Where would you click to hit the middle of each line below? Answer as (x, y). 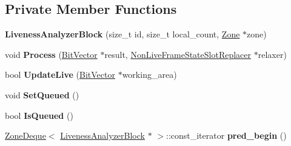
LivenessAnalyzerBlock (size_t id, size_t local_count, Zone (122, 34)
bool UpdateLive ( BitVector (60, 75)
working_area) (149, 75)
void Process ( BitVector (51, 54)
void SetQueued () (42, 94)
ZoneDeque (25, 135)
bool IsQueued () (39, 115)
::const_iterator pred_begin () (226, 135)
